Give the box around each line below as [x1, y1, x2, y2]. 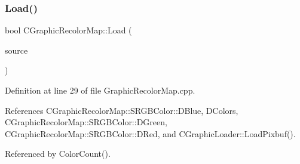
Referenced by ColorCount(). [5, 147, 111, 160]
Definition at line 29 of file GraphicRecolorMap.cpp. [5, 84, 195, 96]
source [5, 44, 28, 56]
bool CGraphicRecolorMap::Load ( [5, 24, 132, 36]
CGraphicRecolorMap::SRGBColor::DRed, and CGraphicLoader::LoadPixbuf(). [5, 127, 296, 140]
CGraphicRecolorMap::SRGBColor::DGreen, [5, 116, 167, 128]
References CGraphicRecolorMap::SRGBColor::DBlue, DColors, [5, 104, 238, 116]
